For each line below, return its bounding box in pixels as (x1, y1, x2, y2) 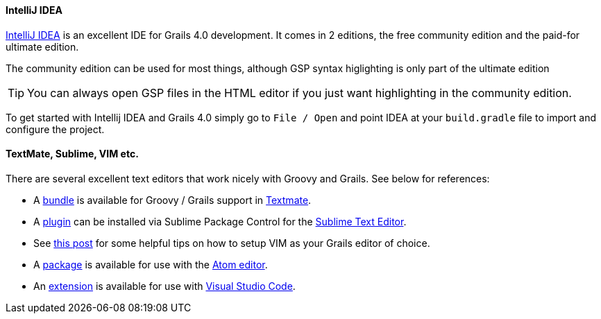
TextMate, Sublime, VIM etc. (6, 148, 139, 160)
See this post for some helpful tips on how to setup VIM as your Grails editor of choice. (33, 236, 430, 249)
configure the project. (6, 123, 105, 135)
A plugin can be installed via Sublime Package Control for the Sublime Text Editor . (33, 215, 407, 227)
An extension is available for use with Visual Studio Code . (33, 279, 296, 292)
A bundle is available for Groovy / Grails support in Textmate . (33, 193, 312, 206)
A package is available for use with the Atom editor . (33, 258, 268, 270)
